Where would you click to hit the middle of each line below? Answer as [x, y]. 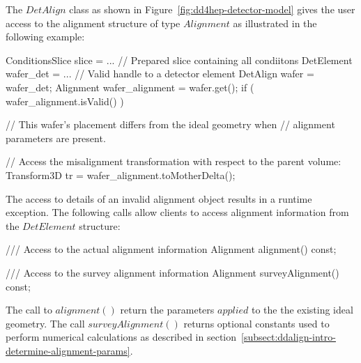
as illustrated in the [275, 23]
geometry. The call [45, 323]
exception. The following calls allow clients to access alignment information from [177, 212]
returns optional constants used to [256, 323]
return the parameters [167, 310]
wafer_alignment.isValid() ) [65, 101]
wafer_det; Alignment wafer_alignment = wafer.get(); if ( [130, 87]
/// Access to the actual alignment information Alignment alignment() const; [171, 249]
